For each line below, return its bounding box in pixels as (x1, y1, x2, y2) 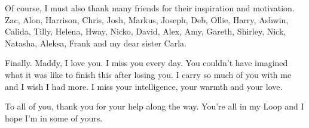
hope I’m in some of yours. (5, 111, 103, 124)
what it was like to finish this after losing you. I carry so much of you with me (5, 68, 292, 80)
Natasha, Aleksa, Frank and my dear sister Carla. (5, 36, 186, 49)
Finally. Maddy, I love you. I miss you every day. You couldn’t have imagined (5, 57, 288, 69)
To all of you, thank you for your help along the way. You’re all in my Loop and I (5, 100, 304, 113)
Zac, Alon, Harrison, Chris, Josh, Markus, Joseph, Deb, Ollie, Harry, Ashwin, (5, 13, 289, 26)
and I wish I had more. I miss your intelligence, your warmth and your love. (5, 80, 283, 92)
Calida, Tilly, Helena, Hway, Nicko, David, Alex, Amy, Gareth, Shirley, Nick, (5, 25, 286, 38)
